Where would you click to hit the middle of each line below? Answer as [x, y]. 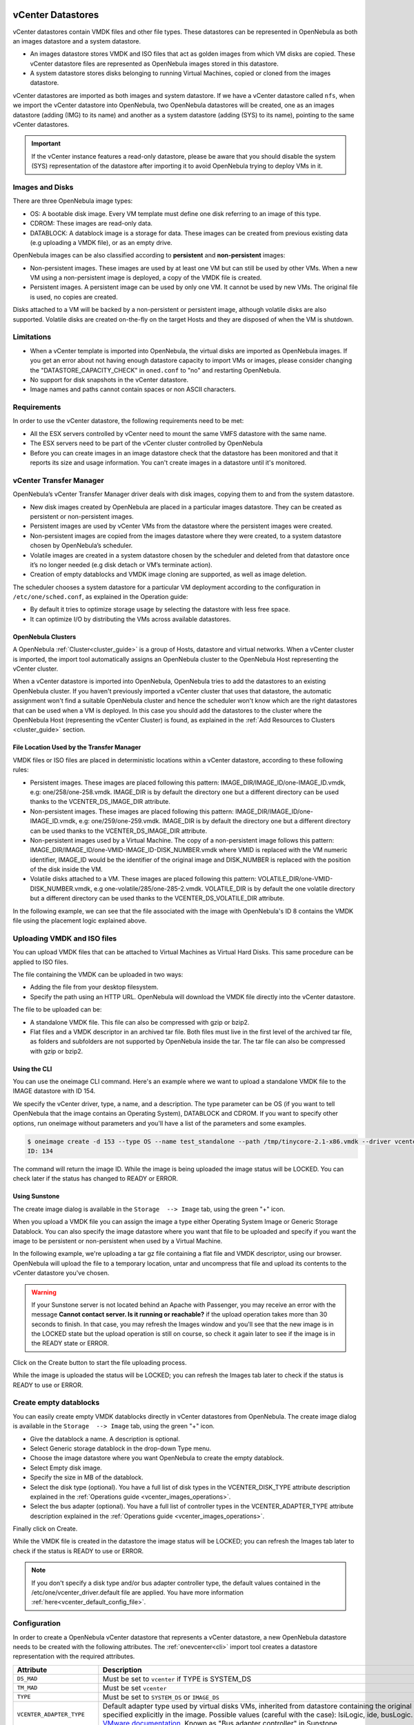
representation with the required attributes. [74, 1657]
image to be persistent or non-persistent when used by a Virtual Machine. [118, 1241]
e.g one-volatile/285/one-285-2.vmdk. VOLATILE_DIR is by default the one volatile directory [224, 888]
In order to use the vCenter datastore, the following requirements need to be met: [128, 421]
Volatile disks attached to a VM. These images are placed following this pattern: [143, 879]
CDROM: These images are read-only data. [91, 224]
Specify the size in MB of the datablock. [87, 1477]
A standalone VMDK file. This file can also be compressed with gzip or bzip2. [140, 1022]
